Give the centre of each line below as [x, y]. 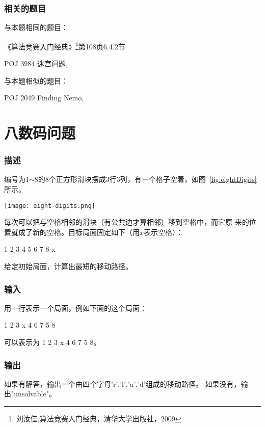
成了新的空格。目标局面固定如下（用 [79, 232]
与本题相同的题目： [36, 27]
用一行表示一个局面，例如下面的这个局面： [75, 308]
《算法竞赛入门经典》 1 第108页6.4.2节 [65, 45]
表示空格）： [164, 232]
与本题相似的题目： [36, 80]
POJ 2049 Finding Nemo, [44, 98]
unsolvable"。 [35, 394]
